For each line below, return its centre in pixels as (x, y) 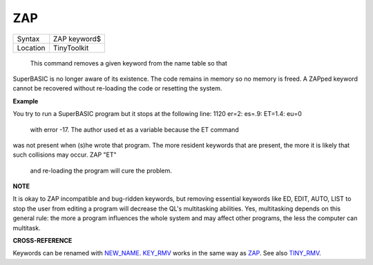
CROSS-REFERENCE (42, 241)
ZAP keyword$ (77, 39)
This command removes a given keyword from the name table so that (129, 63)
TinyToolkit (71, 48)
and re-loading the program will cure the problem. (101, 170)
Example (26, 101)
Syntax (28, 39)
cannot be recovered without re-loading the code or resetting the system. (117, 88)
